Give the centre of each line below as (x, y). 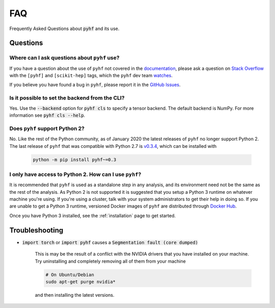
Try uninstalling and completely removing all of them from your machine (110, 261)
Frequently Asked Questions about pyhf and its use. (64, 29)
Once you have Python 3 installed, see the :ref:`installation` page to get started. (92, 215)
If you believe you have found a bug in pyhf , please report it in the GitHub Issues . (95, 85)
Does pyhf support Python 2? (47, 129)
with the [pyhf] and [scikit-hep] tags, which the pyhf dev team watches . (91, 75)
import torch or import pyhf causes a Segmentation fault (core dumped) (110, 242)
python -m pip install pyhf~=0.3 (75, 160)
